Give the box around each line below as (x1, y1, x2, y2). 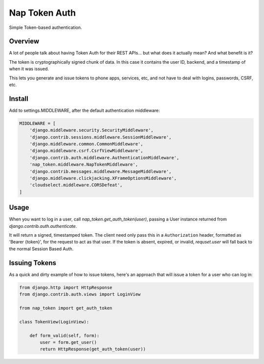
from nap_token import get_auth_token (19, 305, 112, 311)
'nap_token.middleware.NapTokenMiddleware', (29, 162, 138, 168)
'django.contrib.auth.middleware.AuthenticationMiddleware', (29, 155, 179, 160)
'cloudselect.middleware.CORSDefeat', (29, 182, 123, 188)
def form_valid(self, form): (29, 333, 100, 338)
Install (9, 95, 29, 103)
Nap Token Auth (9, 7, 76, 18)
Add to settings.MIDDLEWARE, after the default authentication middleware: (9, 107, 160, 113)
